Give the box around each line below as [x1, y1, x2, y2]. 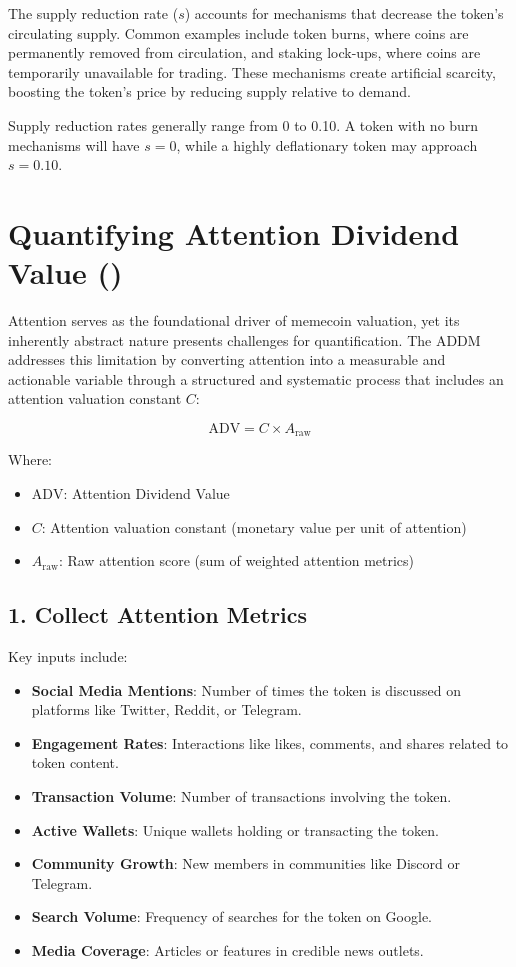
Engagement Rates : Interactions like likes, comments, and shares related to [31, 732, 509, 753]
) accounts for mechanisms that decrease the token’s [184, 3, 504, 23]
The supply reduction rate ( [8, 3, 179, 23]
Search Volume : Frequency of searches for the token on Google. [31, 906, 433, 927]
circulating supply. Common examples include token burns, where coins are [8, 22, 469, 43]
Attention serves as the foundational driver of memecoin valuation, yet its [8, 310, 460, 331]
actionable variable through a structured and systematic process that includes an [8, 368, 504, 389]
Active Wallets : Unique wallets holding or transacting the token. [31, 819, 440, 840]
